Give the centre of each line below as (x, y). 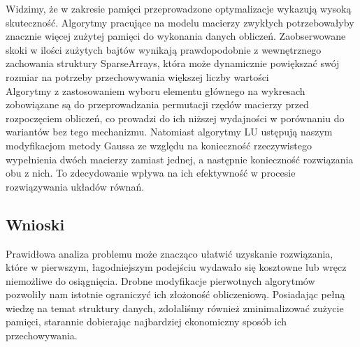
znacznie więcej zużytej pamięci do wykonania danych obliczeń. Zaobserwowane (176, 36)
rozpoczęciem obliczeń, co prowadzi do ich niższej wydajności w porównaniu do (175, 118)
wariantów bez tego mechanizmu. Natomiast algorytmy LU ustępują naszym (169, 132)
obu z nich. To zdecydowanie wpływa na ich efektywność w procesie (151, 173)
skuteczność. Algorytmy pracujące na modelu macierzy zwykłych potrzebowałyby (180, 22)
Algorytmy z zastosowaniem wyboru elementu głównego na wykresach (156, 90)
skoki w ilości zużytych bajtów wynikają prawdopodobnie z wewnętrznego (164, 49)
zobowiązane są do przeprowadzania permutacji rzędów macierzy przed (157, 104)
